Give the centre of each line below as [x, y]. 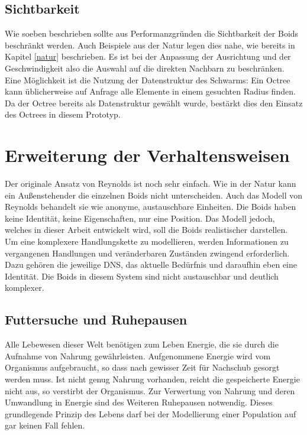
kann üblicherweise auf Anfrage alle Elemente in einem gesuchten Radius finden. [150, 91]
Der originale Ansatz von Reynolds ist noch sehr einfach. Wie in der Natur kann [151, 184]
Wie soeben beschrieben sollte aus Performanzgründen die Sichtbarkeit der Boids [152, 33]
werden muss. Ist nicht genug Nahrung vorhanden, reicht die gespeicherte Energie [152, 379]
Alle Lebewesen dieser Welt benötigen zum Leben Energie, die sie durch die [142, 344]
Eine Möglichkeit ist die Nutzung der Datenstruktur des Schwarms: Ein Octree [148, 79]
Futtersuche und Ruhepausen [96, 319]
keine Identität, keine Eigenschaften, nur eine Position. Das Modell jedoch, [140, 218]
